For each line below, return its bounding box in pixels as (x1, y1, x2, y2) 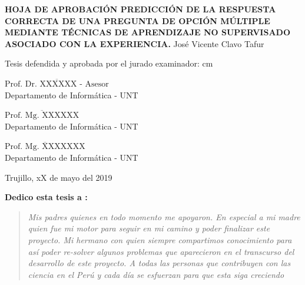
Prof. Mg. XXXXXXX (5, 142, 85, 151)
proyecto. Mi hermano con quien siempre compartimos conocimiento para (28, 233, 292, 246)
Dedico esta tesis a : (5, 191, 88, 203)
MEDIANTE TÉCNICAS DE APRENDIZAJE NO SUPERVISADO (5, 26, 291, 38)
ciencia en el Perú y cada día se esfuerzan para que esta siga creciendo (28, 268, 284, 280)
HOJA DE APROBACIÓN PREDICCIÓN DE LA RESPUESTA (5, 3, 276, 15)
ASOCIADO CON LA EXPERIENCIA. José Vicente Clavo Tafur (5, 37, 264, 49)
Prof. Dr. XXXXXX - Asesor (5, 79, 109, 88)
